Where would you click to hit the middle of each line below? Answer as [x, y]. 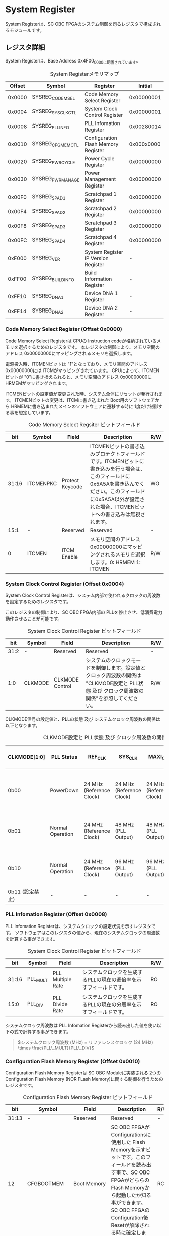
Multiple [62, 979]
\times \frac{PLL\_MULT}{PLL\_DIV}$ [56, 1048]
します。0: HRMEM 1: [115, 562]
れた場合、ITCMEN [112, 507]
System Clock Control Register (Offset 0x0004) [65, 584]
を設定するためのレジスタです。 [38, 602]
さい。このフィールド [120, 491]
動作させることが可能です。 [34, 619]
